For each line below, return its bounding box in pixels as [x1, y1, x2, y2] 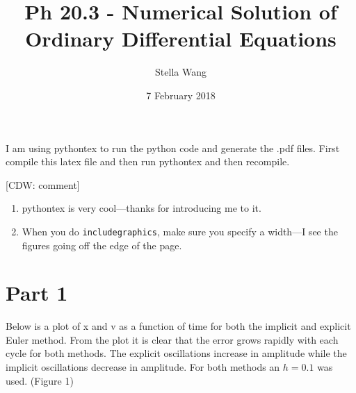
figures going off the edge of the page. [22, 237, 182, 252]
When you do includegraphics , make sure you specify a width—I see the [22, 224, 338, 238]
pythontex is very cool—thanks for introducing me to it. [22, 201, 261, 215]
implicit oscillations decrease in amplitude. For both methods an [6, 360, 280, 374]
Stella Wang [155, 65, 207, 79]
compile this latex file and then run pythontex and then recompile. [6, 154, 290, 169]
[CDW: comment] [6, 177, 80, 192]
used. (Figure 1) [6, 373, 74, 387]
